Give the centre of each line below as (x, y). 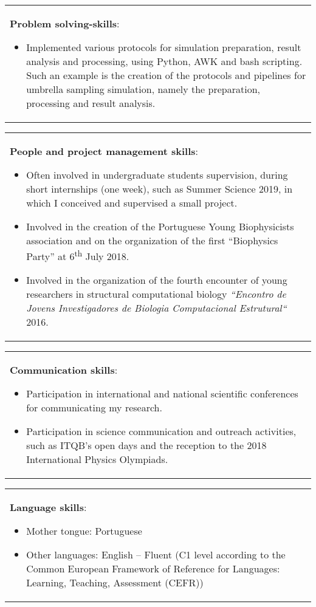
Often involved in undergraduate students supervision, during (157, 175)
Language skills (47, 507)
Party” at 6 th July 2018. (78, 255)
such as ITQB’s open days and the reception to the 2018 (146, 445)
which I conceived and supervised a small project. (132, 203)
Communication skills (62, 370)
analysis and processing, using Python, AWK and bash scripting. (164, 61)
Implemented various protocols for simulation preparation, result (164, 47)
